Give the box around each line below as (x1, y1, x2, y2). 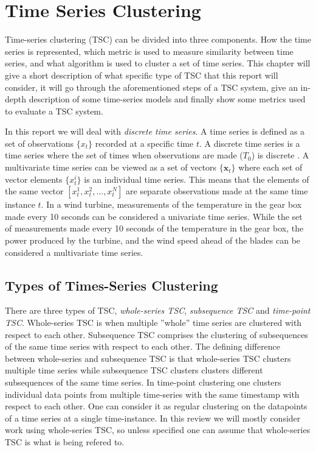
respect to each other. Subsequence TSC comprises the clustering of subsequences (5, 328, 308, 341)
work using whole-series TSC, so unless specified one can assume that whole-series (5, 423, 311, 436)
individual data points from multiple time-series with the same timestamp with (5, 387, 300, 400)
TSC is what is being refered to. (5, 435, 125, 448)
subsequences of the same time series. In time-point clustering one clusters (5, 375, 281, 388)
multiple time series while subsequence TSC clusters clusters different (5, 364, 263, 376)
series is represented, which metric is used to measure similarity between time (5, 44, 294, 57)
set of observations (5, 136, 74, 149)
